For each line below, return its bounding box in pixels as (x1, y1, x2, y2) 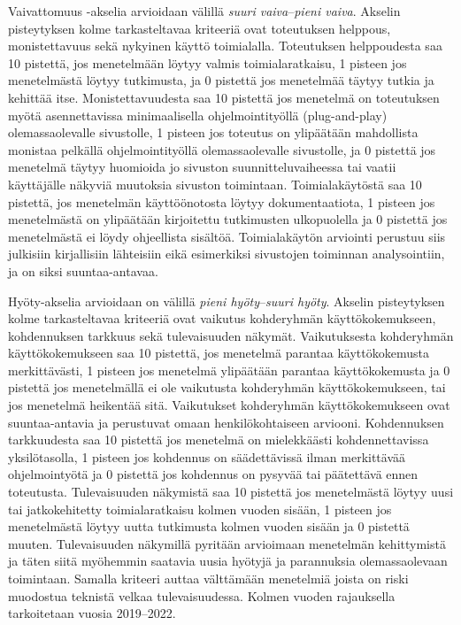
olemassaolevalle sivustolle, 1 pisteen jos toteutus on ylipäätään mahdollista (8, 123, 419, 142)
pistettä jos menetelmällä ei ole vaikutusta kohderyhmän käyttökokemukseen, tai (8, 378, 446, 397)
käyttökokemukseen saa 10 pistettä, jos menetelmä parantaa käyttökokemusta (8, 343, 429, 362)
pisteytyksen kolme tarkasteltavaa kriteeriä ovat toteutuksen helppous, (8, 19, 391, 37)
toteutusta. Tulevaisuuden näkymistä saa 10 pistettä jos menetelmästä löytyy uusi (8, 482, 454, 501)
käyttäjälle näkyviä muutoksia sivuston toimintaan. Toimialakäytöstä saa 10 (8, 174, 422, 193)
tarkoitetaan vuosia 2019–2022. (8, 604, 176, 622)
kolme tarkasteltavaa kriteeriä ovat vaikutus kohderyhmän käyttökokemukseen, (8, 309, 436, 328)
